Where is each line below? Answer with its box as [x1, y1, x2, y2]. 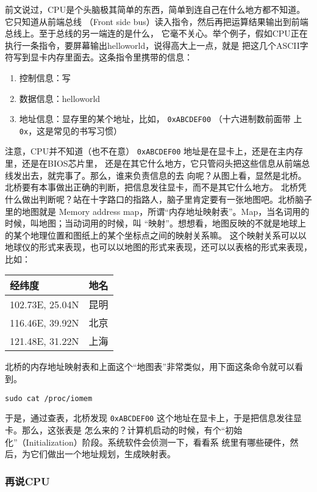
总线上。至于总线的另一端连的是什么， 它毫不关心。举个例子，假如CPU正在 [5, 27, 308, 40]
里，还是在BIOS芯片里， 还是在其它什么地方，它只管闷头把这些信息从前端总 [5, 157, 310, 170]
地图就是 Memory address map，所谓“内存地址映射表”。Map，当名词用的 [21, 204, 310, 217]
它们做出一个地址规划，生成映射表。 [30, 447, 176, 460]
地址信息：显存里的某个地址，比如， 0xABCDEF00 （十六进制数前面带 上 [19, 112, 302, 125]
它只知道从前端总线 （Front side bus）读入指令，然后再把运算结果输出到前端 [5, 15, 308, 27]
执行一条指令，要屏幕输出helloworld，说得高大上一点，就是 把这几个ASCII [5, 38, 300, 51]
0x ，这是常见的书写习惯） [19, 124, 123, 137]
